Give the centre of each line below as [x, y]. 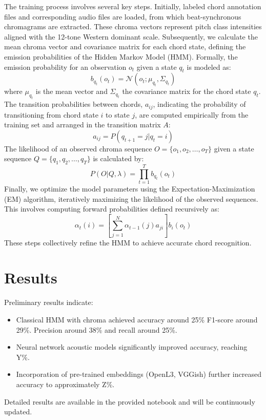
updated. [18, 412]
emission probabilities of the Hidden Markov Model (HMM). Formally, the [121, 56]
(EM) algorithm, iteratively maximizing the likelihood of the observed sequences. [131, 198]
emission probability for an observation [65, 66]
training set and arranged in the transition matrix [83, 125]
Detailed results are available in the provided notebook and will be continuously [130, 401]
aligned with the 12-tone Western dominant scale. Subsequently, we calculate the [131, 36]
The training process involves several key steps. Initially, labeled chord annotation [133, 6]
